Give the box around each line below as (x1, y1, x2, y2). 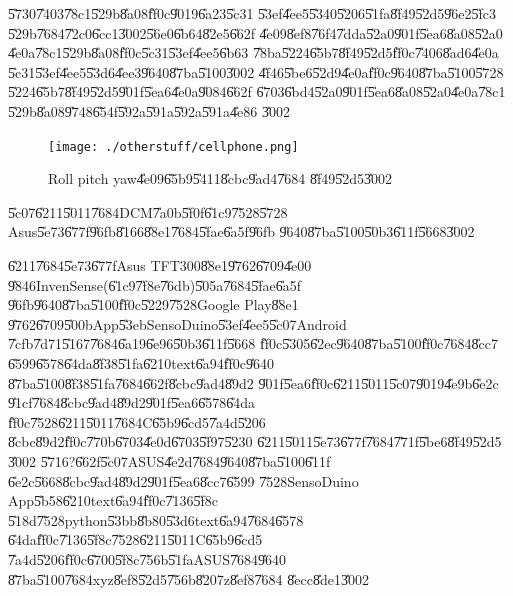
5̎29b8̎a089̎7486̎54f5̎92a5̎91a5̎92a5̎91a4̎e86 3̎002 (8, 100, 290, 121)
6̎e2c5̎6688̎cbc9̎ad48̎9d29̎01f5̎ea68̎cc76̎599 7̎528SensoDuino (8, 470, 359, 491)
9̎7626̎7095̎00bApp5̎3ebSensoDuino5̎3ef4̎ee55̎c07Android (8, 313, 347, 334)
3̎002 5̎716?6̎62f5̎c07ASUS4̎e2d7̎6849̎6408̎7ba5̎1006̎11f (8, 450, 331, 471)
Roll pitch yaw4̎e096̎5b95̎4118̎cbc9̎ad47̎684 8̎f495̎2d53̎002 (48, 168, 392, 189)
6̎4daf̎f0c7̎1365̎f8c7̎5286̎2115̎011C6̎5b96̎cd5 (8, 529, 263, 550)
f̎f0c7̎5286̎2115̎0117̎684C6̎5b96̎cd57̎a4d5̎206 (8, 411, 266, 432)
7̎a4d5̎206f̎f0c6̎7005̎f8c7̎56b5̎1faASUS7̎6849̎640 (8, 548, 287, 569)
